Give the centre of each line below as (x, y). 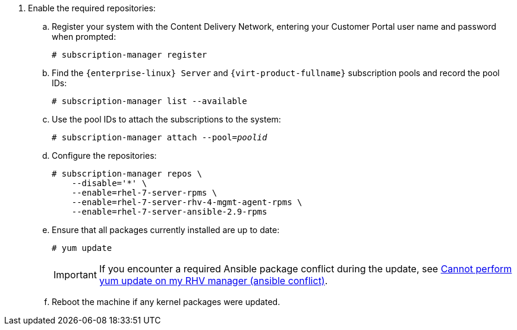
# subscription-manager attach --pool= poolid (160, 137)
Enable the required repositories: (92, 8)
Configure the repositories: (104, 155)
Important (75, 275)
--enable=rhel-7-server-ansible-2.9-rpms (169, 212)
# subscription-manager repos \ (127, 174)
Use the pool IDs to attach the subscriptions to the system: (166, 119)
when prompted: (84, 37)
